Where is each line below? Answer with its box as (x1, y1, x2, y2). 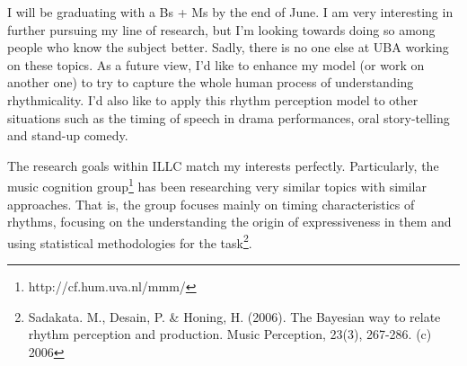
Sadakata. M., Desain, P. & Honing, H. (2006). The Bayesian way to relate (28, 307, 441, 326)
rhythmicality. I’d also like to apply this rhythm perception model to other (7, 90, 419, 109)
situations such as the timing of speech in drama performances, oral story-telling (7, 108, 450, 127)
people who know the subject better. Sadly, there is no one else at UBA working (7, 38, 449, 57)
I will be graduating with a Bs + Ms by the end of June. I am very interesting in (7, 3, 454, 21)
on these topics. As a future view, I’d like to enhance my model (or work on (7, 55, 425, 74)
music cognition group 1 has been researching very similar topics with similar (7, 174, 427, 195)
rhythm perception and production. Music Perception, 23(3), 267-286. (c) (28, 325, 432, 344)
